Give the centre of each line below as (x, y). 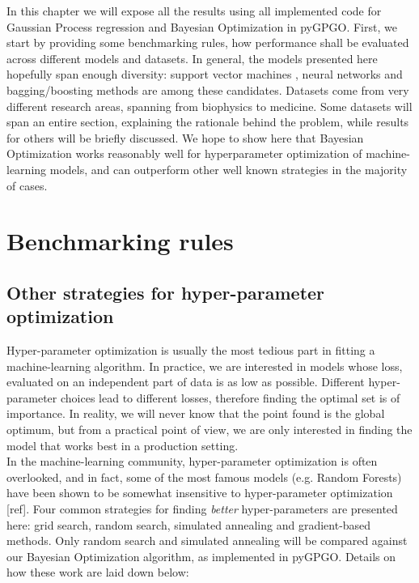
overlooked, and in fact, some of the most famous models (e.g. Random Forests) (204, 477)
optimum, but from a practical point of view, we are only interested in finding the (209, 430)
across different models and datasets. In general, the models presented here (192, 58)
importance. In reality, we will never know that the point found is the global (196, 413)
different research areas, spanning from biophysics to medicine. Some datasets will (209, 106)
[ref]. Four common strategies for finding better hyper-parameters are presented (202, 509)
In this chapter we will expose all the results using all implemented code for (194, 11)
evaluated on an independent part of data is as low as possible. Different (186, 382)
